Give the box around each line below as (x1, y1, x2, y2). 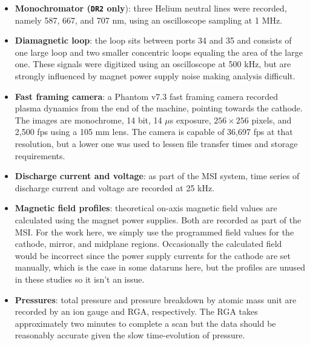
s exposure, (170, 113, 211, 126)
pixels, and (251, 113, 292, 126)
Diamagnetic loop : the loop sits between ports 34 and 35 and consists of (15, 34, 292, 47)
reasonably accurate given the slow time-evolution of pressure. (15, 329, 245, 341)
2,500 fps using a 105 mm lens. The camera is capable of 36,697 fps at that (15, 125, 293, 138)
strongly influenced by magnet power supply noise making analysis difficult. (15, 70, 295, 82)
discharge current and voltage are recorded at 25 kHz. (15, 181, 215, 194)
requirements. (15, 149, 65, 162)
